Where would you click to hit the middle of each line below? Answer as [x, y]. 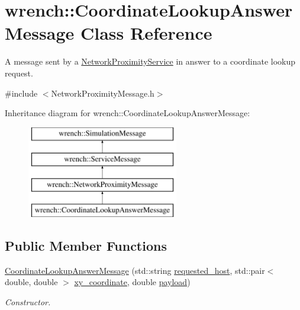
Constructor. [28, 301]
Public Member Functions [86, 245]
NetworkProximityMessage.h [103, 93]
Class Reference [146, 33]
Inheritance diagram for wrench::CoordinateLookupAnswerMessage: [128, 113]
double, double [31, 282]
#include [21, 93]
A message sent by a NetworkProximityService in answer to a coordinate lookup [150, 61]
